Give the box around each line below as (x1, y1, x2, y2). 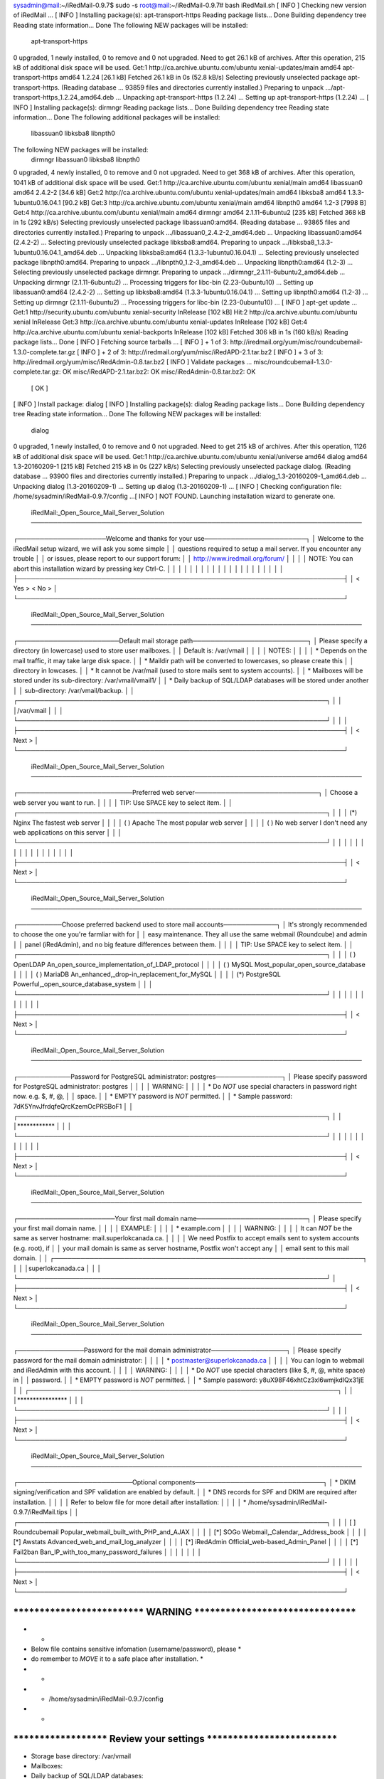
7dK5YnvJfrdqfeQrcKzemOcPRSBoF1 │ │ (13, 1102, 134, 1110)
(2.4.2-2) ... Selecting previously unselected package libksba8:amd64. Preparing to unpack (13, 238, 281, 247)
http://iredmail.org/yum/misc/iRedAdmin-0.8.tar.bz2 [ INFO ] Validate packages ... (13, 357, 252, 366)
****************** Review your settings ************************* (13, 1733, 338, 1745)
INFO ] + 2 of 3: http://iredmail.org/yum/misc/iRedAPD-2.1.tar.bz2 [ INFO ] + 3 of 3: (80, 347, 324, 356)
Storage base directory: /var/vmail (31, 1751, 132, 1760)
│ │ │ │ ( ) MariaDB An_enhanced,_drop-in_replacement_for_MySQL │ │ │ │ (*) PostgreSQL (13, 970, 281, 978)
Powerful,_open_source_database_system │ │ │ (13, 980, 153, 988)
